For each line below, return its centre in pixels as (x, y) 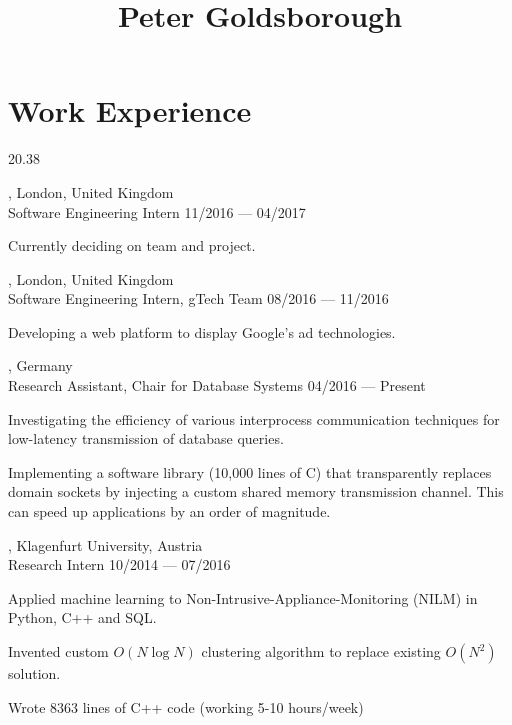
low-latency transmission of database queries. (146, 438)
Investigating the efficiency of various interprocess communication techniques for (254, 418)
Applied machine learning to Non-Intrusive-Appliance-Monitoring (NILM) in (243, 597)
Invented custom (58, 651)
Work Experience (130, 110)
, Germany (40, 365)
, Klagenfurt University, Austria (105, 544)
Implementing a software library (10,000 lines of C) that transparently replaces (250, 471)
